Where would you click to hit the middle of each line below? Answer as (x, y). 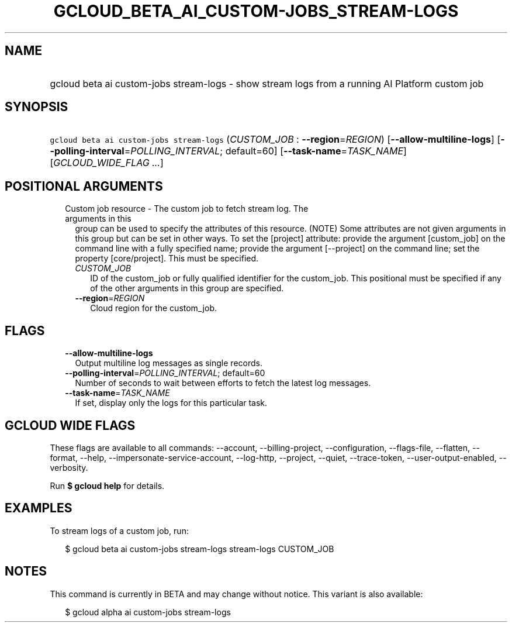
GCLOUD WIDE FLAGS (70, 425)
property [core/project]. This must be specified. (167, 259)
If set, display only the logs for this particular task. (171, 403)
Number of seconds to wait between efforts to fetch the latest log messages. (223, 383)
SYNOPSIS (37, 107)
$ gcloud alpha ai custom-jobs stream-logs (148, 612)
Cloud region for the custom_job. (153, 308)
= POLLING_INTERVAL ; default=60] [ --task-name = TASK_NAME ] (265, 151)
